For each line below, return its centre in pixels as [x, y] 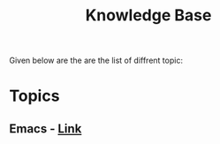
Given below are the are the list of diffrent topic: [96, 61]
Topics [34, 96]
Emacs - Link [46, 129]
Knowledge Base [148, 15]
